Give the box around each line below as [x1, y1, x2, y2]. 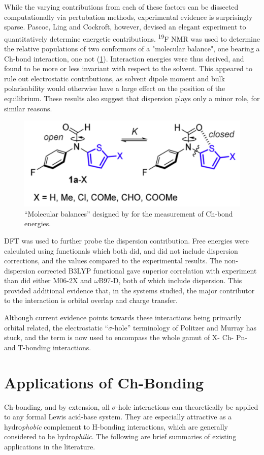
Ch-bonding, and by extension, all [4, 401, 110, 412]
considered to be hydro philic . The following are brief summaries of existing [4, 431, 237, 442]
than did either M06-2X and [4, 275, 92, 286]
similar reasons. [4, 103, 52, 113]
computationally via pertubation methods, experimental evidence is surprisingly [4, 11, 253, 22]
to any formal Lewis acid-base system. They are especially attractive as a [4, 411, 232, 422]
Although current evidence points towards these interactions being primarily [4, 312, 242, 323]
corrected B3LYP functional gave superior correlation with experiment [37, 265, 257, 276]
